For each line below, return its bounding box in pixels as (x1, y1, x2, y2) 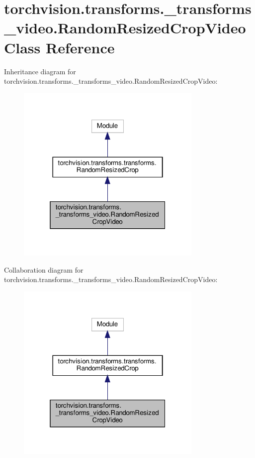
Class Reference (4, 37, 115, 57)
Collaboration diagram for (4, 264, 84, 275)
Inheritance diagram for (4, 66, 76, 76)
